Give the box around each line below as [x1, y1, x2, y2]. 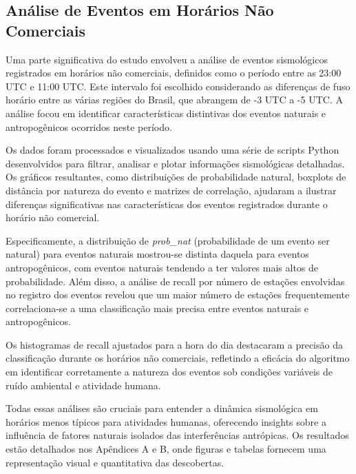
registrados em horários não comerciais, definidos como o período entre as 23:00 [6, 65, 342, 80]
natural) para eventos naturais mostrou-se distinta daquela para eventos [6, 247, 309, 261]
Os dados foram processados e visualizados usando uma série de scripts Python [6, 143, 339, 157]
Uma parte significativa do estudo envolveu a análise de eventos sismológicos [6, 52, 328, 66]
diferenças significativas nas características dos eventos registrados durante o [6, 196, 328, 211]
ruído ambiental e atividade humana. [6, 378, 161, 392]
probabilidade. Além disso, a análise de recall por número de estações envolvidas [6, 274, 345, 288]
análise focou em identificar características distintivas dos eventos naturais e [6, 105, 326, 120]
